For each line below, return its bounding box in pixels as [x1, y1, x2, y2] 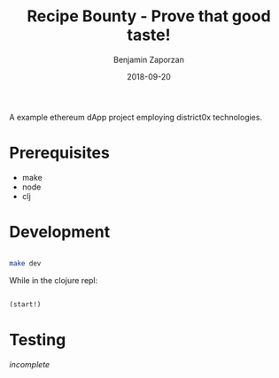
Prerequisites [9, 143, 111, 163]
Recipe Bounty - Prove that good [26, 6, 272, 27]
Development [9, 222, 111, 243]
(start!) [9, 299, 42, 309]
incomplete [9, 359, 50, 369]
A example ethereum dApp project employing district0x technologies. [9, 112, 263, 122]
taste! [127, 25, 171, 45]
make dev [9, 258, 42, 267]
